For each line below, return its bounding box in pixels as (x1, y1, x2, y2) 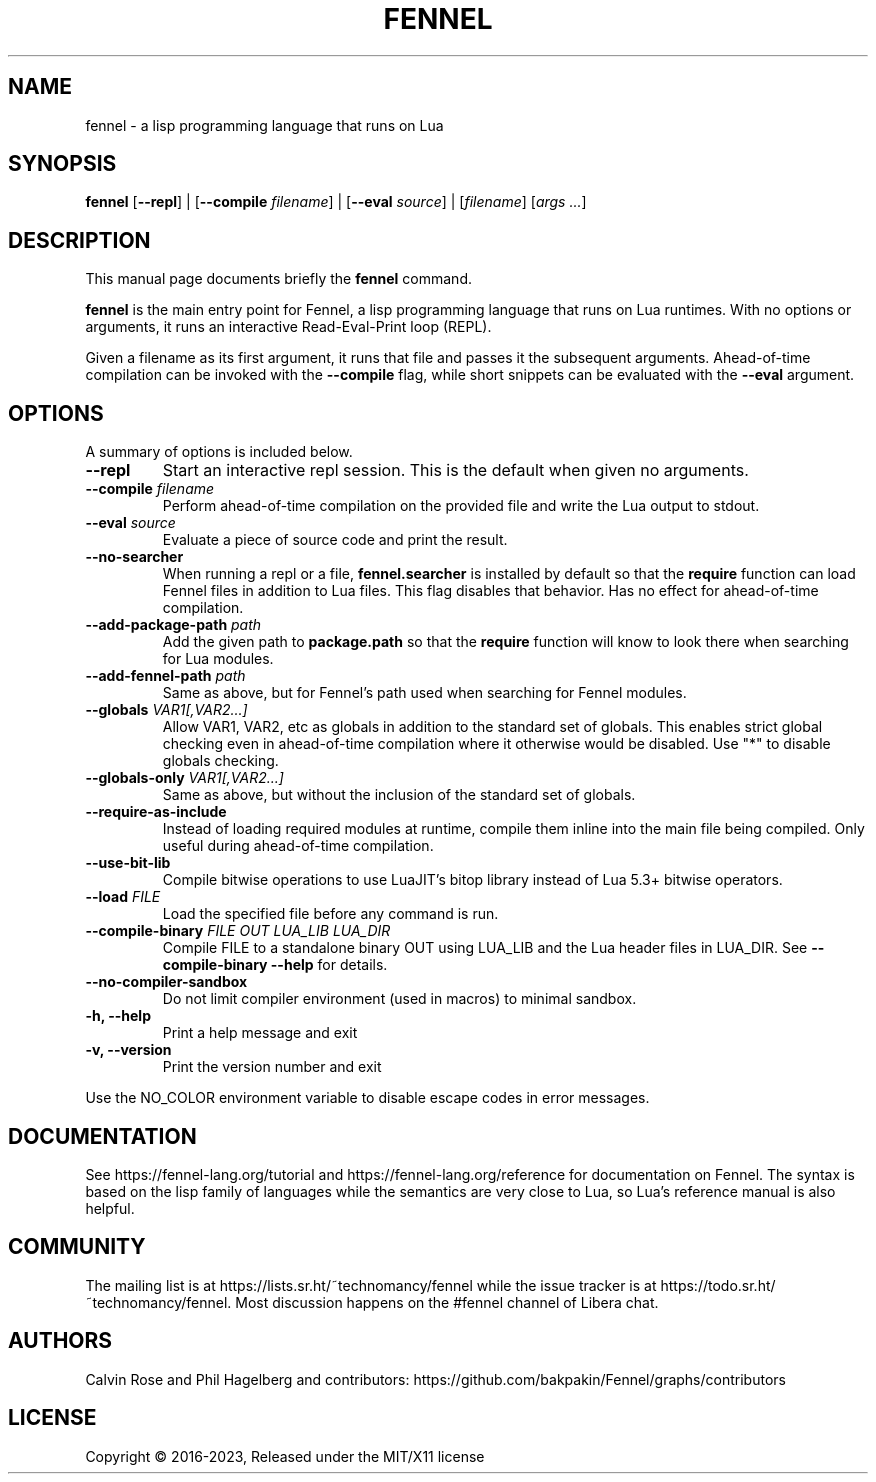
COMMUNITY (8, 1234, 146, 1260)
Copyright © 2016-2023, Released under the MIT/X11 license (85, 1447, 485, 1465)
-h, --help (85, 1007, 151, 1025)
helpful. (85, 1199, 135, 1217)
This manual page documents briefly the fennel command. (85, 270, 472, 288)
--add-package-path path (85, 616, 262, 634)
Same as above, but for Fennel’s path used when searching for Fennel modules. (162, 684, 687, 702)
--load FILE (85, 888, 161, 906)
